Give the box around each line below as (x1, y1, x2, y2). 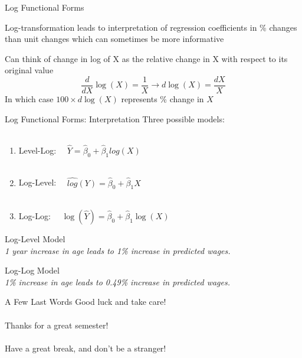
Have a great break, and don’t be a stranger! (5, 341, 166, 354)
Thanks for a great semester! (5, 318, 109, 331)
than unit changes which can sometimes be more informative (5, 32, 224, 45)
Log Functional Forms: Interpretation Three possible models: (5, 112, 225, 125)
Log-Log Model (5, 264, 60, 276)
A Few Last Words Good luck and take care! (5, 295, 166, 308)
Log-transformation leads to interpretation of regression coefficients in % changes (5, 21, 297, 33)
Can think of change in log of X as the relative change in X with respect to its (5, 52, 288, 64)
